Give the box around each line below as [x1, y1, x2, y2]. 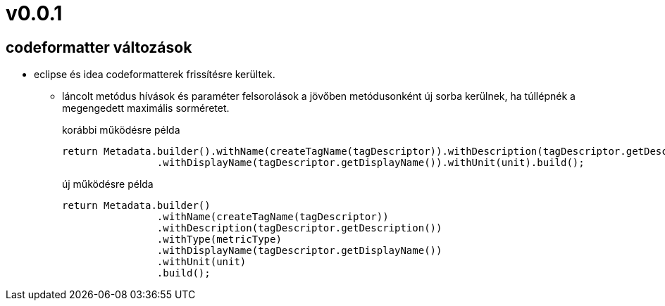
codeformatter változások [6, 38, 192, 56]
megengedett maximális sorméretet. [62, 102, 230, 115]
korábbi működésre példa [62, 124, 180, 136]
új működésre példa [62, 178, 154, 191]
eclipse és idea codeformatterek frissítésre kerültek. [34, 68, 275, 81]
